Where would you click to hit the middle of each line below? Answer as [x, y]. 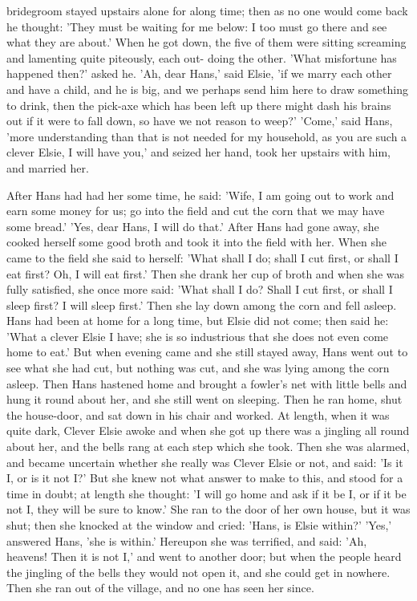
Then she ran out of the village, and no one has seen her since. [160, 588]
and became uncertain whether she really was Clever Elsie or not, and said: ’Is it [205, 462]
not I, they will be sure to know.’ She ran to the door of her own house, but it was [208, 509]
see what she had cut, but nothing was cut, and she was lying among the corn [198, 368]
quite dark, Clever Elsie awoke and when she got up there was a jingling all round [208, 430]
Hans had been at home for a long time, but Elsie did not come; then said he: [198, 321]
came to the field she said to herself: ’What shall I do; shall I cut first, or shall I [202, 257]
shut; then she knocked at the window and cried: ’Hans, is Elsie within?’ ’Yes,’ [199, 525]
